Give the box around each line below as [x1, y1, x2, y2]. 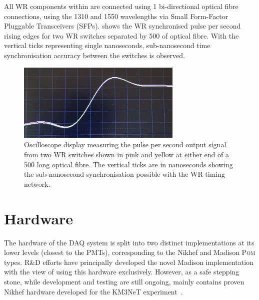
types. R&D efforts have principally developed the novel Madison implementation [4, 256, 253, 267]
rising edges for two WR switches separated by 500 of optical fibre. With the [4, 30, 239, 41]
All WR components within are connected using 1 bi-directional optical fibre [4, 1, 238, 11]
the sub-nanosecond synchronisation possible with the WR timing [24, 169, 225, 179]
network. [24, 178, 50, 189]
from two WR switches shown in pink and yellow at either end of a [24, 149, 229, 160]
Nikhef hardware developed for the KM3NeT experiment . [4, 286, 183, 296]
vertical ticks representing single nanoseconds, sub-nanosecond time [4, 40, 210, 51]
